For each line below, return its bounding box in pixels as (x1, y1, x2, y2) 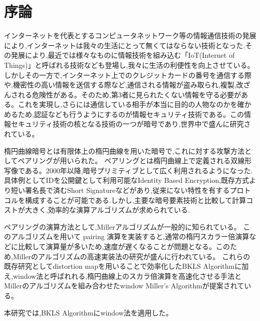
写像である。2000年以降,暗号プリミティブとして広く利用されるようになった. (4, 165, 253, 175)
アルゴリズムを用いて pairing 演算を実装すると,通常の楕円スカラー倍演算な (11, 231, 256, 242)
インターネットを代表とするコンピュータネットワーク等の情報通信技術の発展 (4, 30, 256, 41)
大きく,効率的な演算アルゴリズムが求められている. (25, 204, 190, 215)
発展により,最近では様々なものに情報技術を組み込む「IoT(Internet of (11, 50, 235, 60)
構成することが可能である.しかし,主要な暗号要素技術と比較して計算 (25, 194, 246, 205)
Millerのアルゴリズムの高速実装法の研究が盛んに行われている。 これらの (13, 251, 250, 261)
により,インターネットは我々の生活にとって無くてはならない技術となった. (4, 40, 245, 50)
